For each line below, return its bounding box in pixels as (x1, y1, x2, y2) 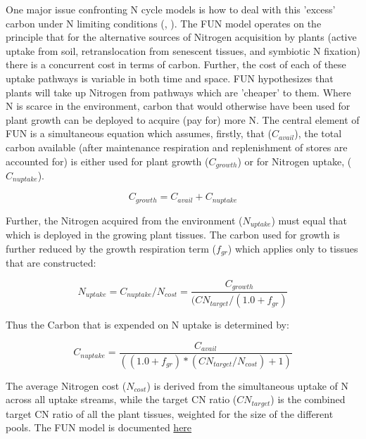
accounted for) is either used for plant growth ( (6, 153, 209, 168)
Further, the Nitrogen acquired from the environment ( (6, 212, 243, 227)
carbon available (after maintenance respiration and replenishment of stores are (6, 139, 348, 154)
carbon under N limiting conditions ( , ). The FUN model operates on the (6, 15, 322, 30)
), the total (294, 126, 342, 141)
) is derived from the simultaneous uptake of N (146, 378, 348, 393)
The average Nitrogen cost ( (6, 378, 127, 393)
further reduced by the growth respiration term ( (6, 241, 217, 255)
